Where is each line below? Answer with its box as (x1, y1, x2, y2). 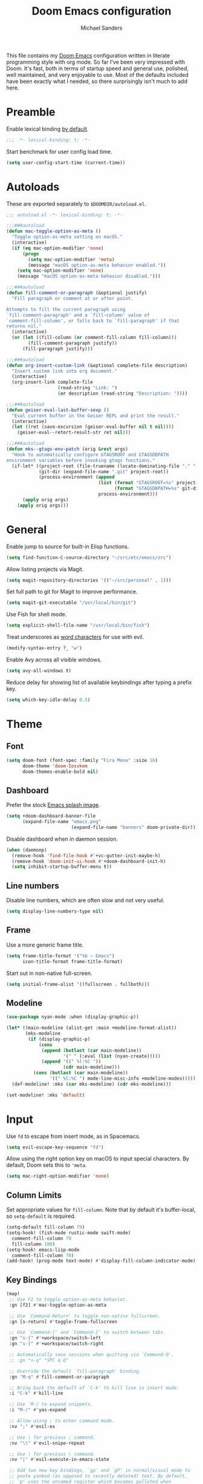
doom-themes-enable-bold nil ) (22, 769, 98, 775)
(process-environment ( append (38, 474, 115, 481)
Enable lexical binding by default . (6, 125, 89, 133)
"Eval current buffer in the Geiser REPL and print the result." (11, 413, 180, 419)
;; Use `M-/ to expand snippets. (8, 1401, 94, 1408)
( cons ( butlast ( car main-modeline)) (33, 1070, 129, 1076)
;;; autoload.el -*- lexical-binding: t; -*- (6, 212, 123, 218)
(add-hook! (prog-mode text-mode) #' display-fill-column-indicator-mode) (6, 1258, 196, 1264)
